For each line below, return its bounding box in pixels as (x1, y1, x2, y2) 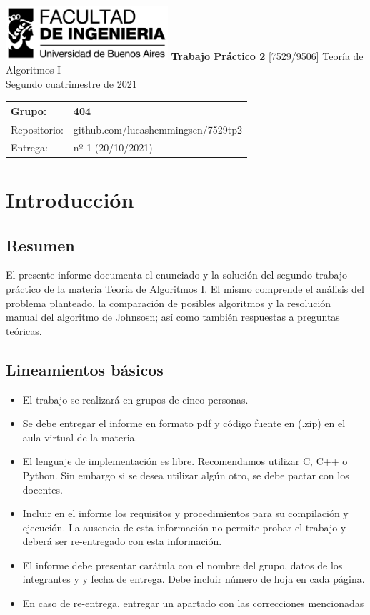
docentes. (22, 481, 63, 496)
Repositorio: (11, 121, 64, 136)
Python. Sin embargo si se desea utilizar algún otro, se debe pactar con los (22, 467, 349, 482)
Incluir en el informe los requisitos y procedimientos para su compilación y (22, 506, 349, 521)
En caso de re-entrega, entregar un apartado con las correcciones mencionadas (22, 596, 364, 611)
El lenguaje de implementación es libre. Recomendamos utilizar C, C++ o (22, 454, 348, 469)
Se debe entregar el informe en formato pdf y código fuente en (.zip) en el (22, 416, 346, 431)
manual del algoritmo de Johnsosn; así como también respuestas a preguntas (6, 309, 340, 324)
